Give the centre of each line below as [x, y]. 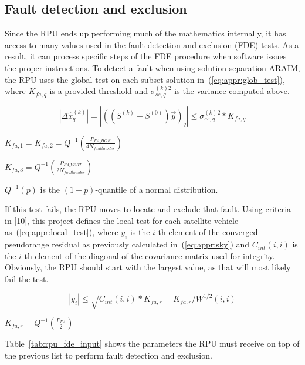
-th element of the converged [206, 232]
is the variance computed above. [232, 91]
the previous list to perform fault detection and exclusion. [109, 355]
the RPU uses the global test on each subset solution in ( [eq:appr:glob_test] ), [145, 79]
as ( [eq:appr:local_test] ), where [62, 232]
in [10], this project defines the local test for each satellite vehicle [122, 220]
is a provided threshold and [99, 91]
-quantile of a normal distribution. [157, 189]
